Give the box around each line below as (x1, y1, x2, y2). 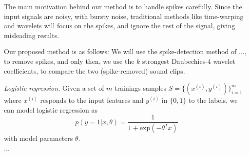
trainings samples (115, 83, 167, 93)
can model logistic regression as (4, 104, 98, 115)
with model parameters (4, 133, 73, 143)
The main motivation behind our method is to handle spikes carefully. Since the (4, 1, 242, 11)
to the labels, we (189, 95, 238, 105)
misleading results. (4, 30, 59, 40)
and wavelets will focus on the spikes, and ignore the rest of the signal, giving (4, 20, 235, 31)
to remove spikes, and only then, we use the (4, 56, 135, 66)
